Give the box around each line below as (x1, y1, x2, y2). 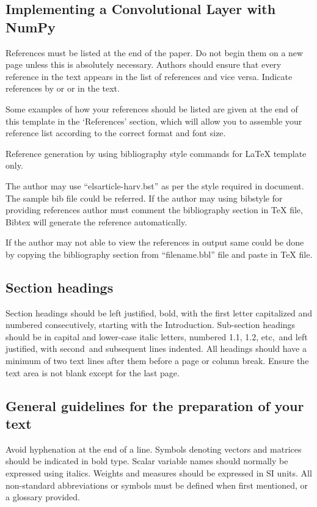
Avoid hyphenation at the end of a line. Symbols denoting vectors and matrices (5, 442, 302, 455)
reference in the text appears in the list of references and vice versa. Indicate (5, 70, 293, 82)
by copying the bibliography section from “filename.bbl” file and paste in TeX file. (5, 247, 313, 260)
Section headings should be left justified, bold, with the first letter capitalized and (5, 306, 313, 319)
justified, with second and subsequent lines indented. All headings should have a (5, 342, 307, 355)
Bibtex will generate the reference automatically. (5, 215, 188, 228)
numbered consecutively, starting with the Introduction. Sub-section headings (5, 318, 296, 331)
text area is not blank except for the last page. (5, 366, 180, 379)
